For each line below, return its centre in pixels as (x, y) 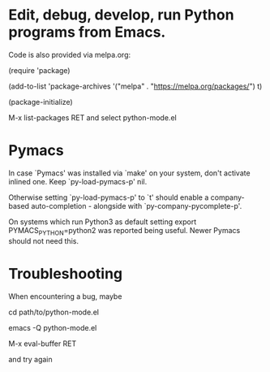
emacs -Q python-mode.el (53, 327)
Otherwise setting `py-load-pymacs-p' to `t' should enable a (109, 197)
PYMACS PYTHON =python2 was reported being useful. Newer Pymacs (124, 231)
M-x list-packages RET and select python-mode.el (92, 117)
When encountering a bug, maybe (65, 296)
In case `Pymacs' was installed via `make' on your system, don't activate (129, 173)
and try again (30, 359)
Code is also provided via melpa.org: (70, 54)
